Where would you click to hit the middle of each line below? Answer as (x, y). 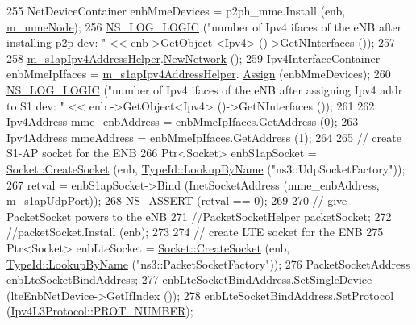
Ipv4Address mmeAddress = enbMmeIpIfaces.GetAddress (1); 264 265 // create (204, 137)
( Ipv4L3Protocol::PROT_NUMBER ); (100, 311)
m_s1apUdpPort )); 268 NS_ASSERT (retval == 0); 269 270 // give (177, 200)
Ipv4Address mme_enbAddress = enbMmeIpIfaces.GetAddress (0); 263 (183, 121)
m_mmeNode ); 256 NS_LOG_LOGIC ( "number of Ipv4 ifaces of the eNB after (204, 26)
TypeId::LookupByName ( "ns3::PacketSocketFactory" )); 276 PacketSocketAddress (208, 263)
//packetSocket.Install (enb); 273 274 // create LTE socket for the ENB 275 (195, 232)
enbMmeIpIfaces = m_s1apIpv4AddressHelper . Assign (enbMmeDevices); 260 (199, 74)
